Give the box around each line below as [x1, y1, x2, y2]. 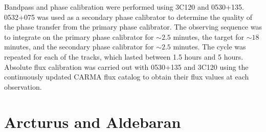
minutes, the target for [173, 31, 245, 42]
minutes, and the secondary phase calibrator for [4, 41, 154, 52]
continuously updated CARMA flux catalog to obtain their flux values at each [4, 71, 249, 82]
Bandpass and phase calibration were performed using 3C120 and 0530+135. [4, 2, 244, 12]
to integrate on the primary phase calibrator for [4, 31, 154, 42]
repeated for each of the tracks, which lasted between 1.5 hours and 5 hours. [4, 51, 243, 62]
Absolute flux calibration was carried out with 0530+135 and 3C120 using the [4, 61, 249, 72]
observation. [4, 81, 42, 92]
